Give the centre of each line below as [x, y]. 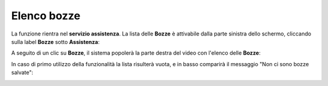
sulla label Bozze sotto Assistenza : [56, 41]
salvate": [22, 73]
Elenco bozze [46, 16]
